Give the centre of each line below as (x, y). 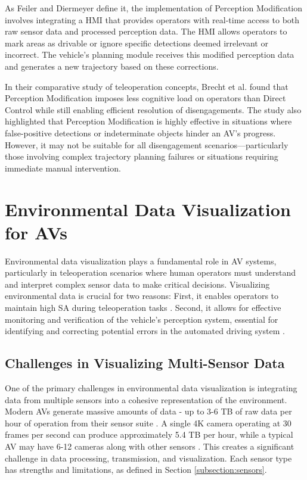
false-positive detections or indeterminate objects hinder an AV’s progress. (140, 133)
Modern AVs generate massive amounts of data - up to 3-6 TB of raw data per (148, 411)
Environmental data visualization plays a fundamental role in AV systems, (141, 261)
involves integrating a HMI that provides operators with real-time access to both (152, 19)
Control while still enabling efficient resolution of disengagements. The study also (153, 109)
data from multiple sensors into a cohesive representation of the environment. (146, 399)
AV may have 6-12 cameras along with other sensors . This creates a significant (150, 446)
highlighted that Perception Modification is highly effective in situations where (148, 121)
